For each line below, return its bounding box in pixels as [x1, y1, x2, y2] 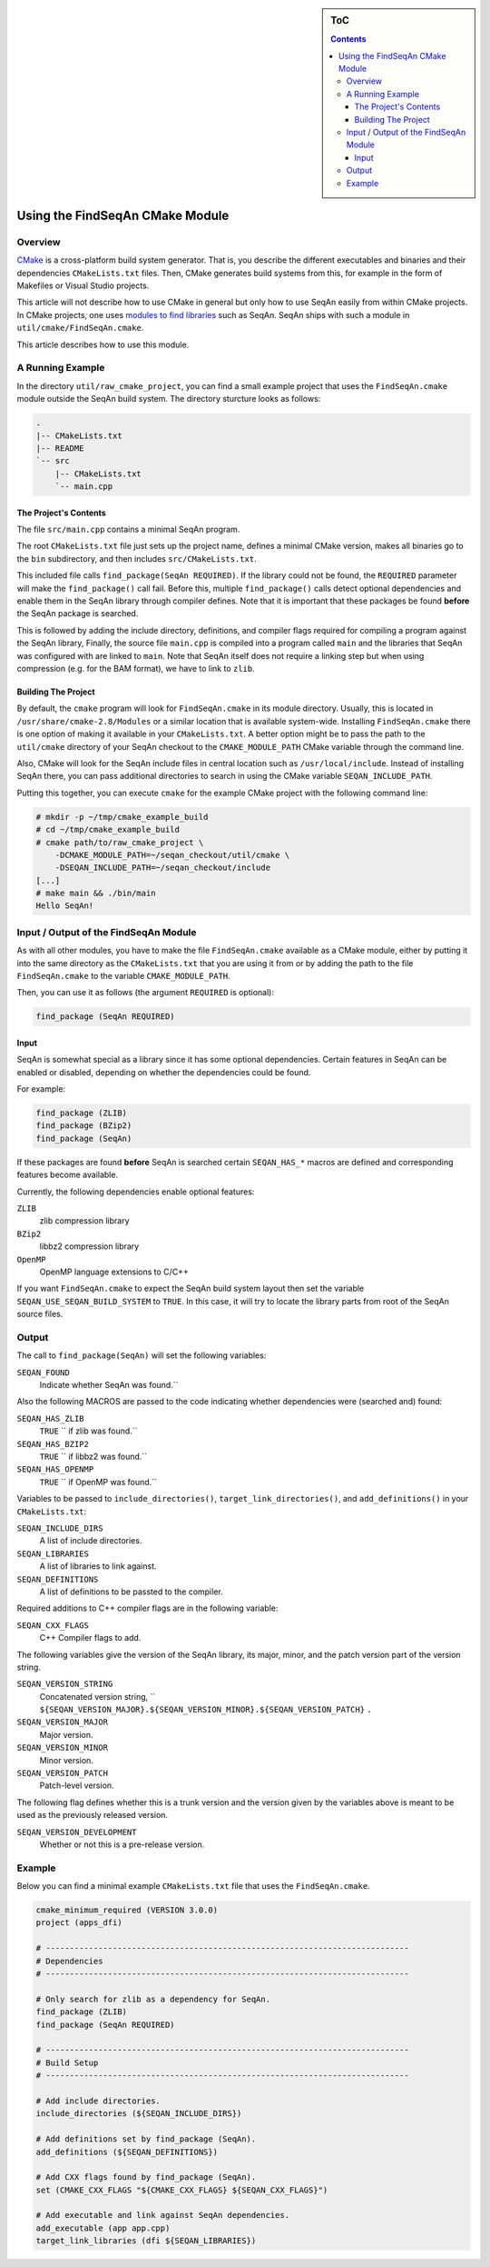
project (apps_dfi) [35, 1918, 122, 1928]
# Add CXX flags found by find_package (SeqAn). [35, 2172, 257, 2182]
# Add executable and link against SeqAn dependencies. [35, 2210, 290, 2221]
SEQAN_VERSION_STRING [16, 1679, 113, 1690]
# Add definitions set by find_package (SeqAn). [35, 2134, 257, 2144]
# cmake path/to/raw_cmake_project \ [35, 837, 204, 847]
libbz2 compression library [39, 1241, 140, 1252]
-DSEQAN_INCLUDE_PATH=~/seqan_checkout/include [54, 863, 271, 873]
